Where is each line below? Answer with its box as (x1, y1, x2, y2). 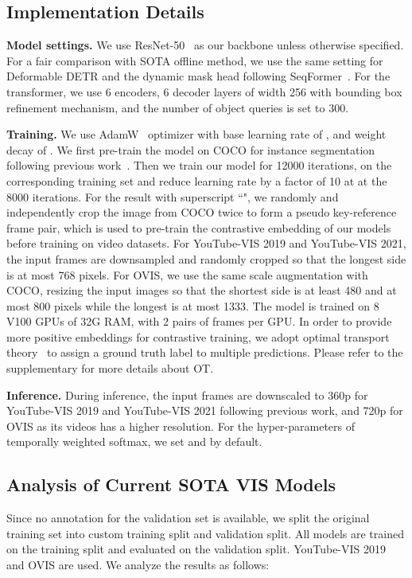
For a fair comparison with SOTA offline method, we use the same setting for (6, 52, 383, 68)
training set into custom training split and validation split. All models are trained (6, 525, 404, 541)
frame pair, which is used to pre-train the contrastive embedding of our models (6, 219, 391, 236)
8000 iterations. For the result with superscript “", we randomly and (6, 188, 339, 205)
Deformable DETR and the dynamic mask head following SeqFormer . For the (6, 68, 391, 84)
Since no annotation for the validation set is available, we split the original (6, 510, 370, 526)
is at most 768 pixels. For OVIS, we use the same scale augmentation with (6, 266, 368, 283)
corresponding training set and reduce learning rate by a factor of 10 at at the (6, 172, 387, 189)
